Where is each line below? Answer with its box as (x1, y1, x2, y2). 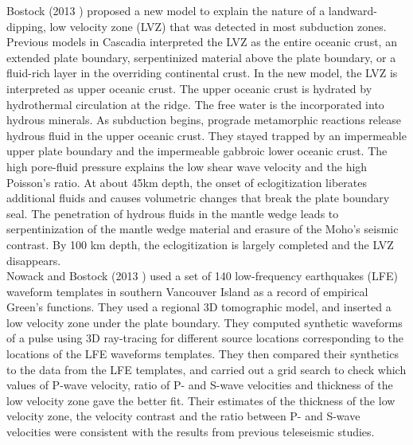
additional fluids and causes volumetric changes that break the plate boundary (6, 189, 390, 206)
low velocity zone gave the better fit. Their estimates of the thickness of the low (6, 392, 395, 408)
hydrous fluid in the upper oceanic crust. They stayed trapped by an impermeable (6, 127, 407, 143)
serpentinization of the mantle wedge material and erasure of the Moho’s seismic (6, 221, 399, 237)
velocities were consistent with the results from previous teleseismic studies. (6, 424, 375, 440)
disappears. (6, 252, 61, 268)
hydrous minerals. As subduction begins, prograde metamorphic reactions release (6, 111, 401, 128)
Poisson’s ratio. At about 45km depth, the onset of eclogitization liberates (6, 174, 367, 190)
